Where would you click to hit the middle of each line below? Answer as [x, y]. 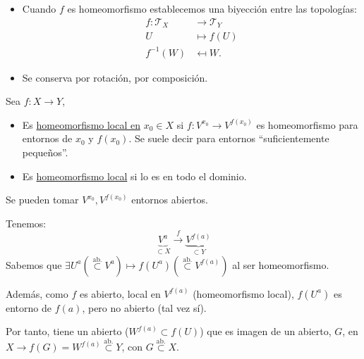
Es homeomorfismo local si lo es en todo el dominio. [134, 176]
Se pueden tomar [42, 200]
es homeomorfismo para [307, 124]
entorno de [29, 307]
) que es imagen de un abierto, [266, 331]
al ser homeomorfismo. [281, 264]
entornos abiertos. [170, 200]
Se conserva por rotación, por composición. [115, 77]
